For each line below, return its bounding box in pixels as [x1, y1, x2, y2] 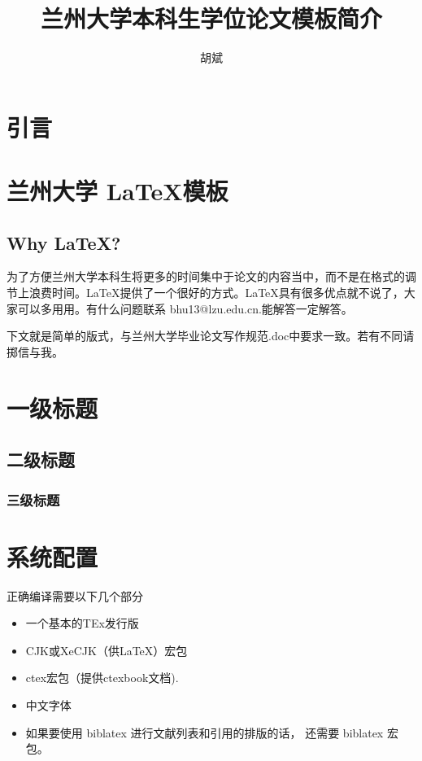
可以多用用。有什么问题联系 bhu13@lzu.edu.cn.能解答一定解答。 [17, 300, 353, 317]
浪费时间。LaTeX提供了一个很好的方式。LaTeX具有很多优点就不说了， [28, 284, 404, 301]
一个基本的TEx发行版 [25, 614, 139, 632]
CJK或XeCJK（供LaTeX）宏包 [25, 641, 188, 658]
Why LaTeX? [7, 230, 121, 255]
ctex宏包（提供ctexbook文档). [25, 669, 179, 686]
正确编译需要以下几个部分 [7, 587, 143, 604]
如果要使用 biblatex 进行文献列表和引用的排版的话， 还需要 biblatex [25, 724, 384, 741]
